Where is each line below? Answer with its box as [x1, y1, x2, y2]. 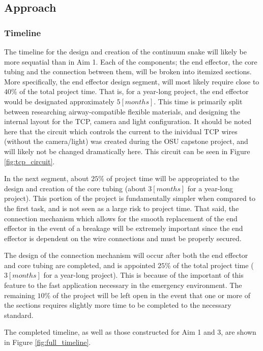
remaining [4, 289, 35, 300]
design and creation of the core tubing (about [4, 183, 146, 193]
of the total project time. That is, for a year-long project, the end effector [19, 86, 249, 97]
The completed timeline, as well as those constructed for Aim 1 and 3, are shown [4, 327, 256, 337]
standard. [4, 309, 34, 320]
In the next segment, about [4, 173, 89, 184]
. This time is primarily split [154, 96, 243, 106]
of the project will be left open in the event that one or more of [52, 289, 250, 300]
